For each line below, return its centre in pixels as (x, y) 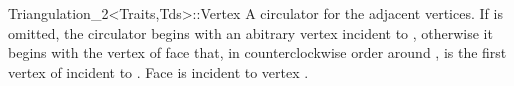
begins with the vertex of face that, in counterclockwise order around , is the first (257, 52)
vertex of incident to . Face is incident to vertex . (158, 71)
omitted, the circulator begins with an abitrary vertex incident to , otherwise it (250, 32)
